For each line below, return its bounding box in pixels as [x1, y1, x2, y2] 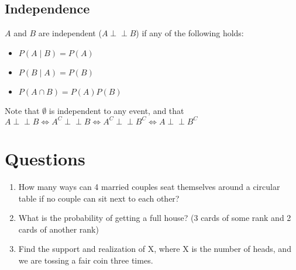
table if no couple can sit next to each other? [18, 192, 180, 204]
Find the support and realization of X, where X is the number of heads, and [18, 243, 291, 255]
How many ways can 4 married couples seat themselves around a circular [18, 181, 280, 193]
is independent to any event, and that [49, 104, 184, 116]
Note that [5, 104, 40, 116]
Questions [5, 147, 85, 171]
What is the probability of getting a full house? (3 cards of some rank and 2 [18, 212, 291, 224]
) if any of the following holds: [136, 27, 244, 39]
